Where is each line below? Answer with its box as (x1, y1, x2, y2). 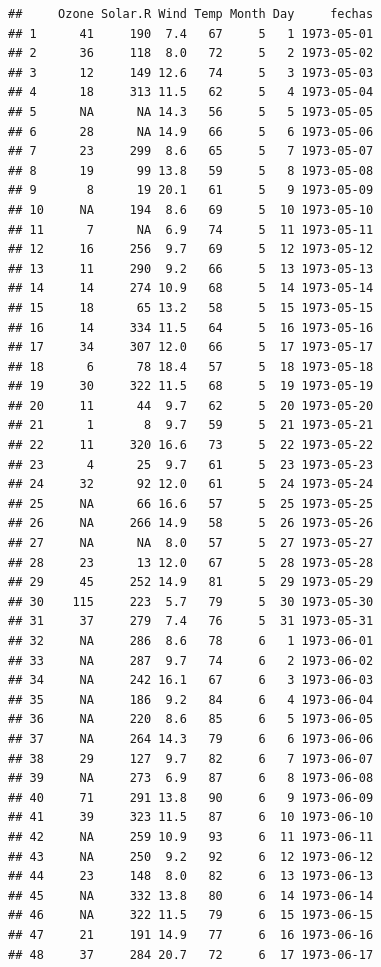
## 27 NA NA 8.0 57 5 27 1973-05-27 (8, 536, 374, 551)
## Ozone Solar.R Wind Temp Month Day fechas (8, 7, 374, 21)
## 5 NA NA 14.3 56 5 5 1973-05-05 (8, 104, 374, 119)
